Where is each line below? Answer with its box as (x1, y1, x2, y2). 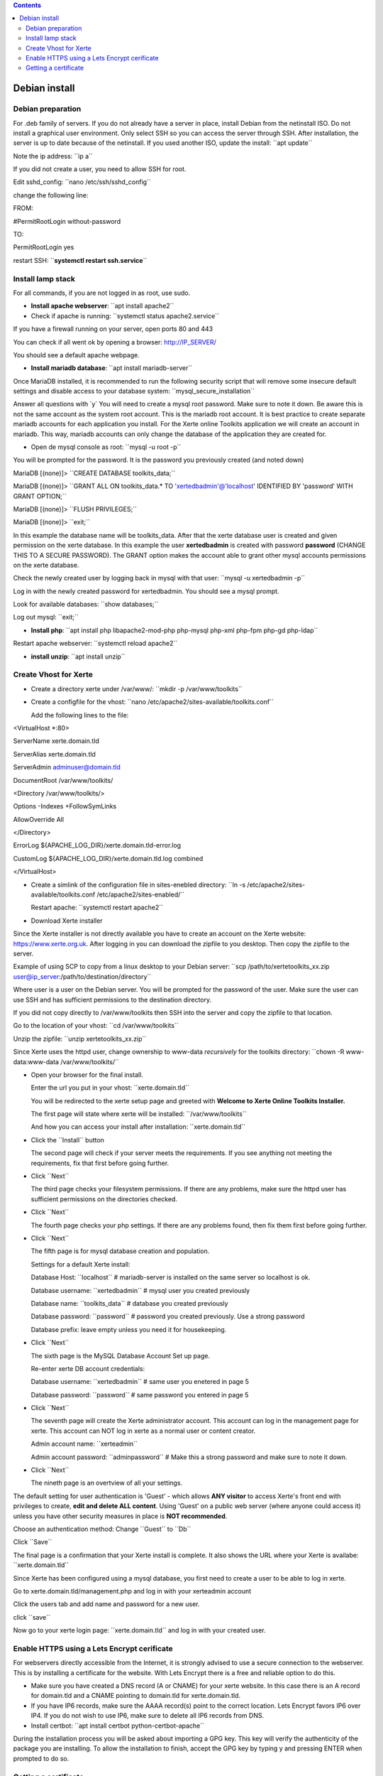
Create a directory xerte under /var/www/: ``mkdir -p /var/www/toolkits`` (30, 684, 243, 693)
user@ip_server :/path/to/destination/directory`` (13, 972, 152, 980)
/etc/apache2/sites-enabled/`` (96, 890, 184, 899)
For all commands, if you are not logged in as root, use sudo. (13, 288, 191, 297)
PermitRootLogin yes (13, 243, 74, 251)
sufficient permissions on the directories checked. (30, 1194, 177, 1203)
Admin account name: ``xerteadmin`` (30, 1439, 138, 1449)
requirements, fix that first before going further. (30, 1159, 170, 1167)
